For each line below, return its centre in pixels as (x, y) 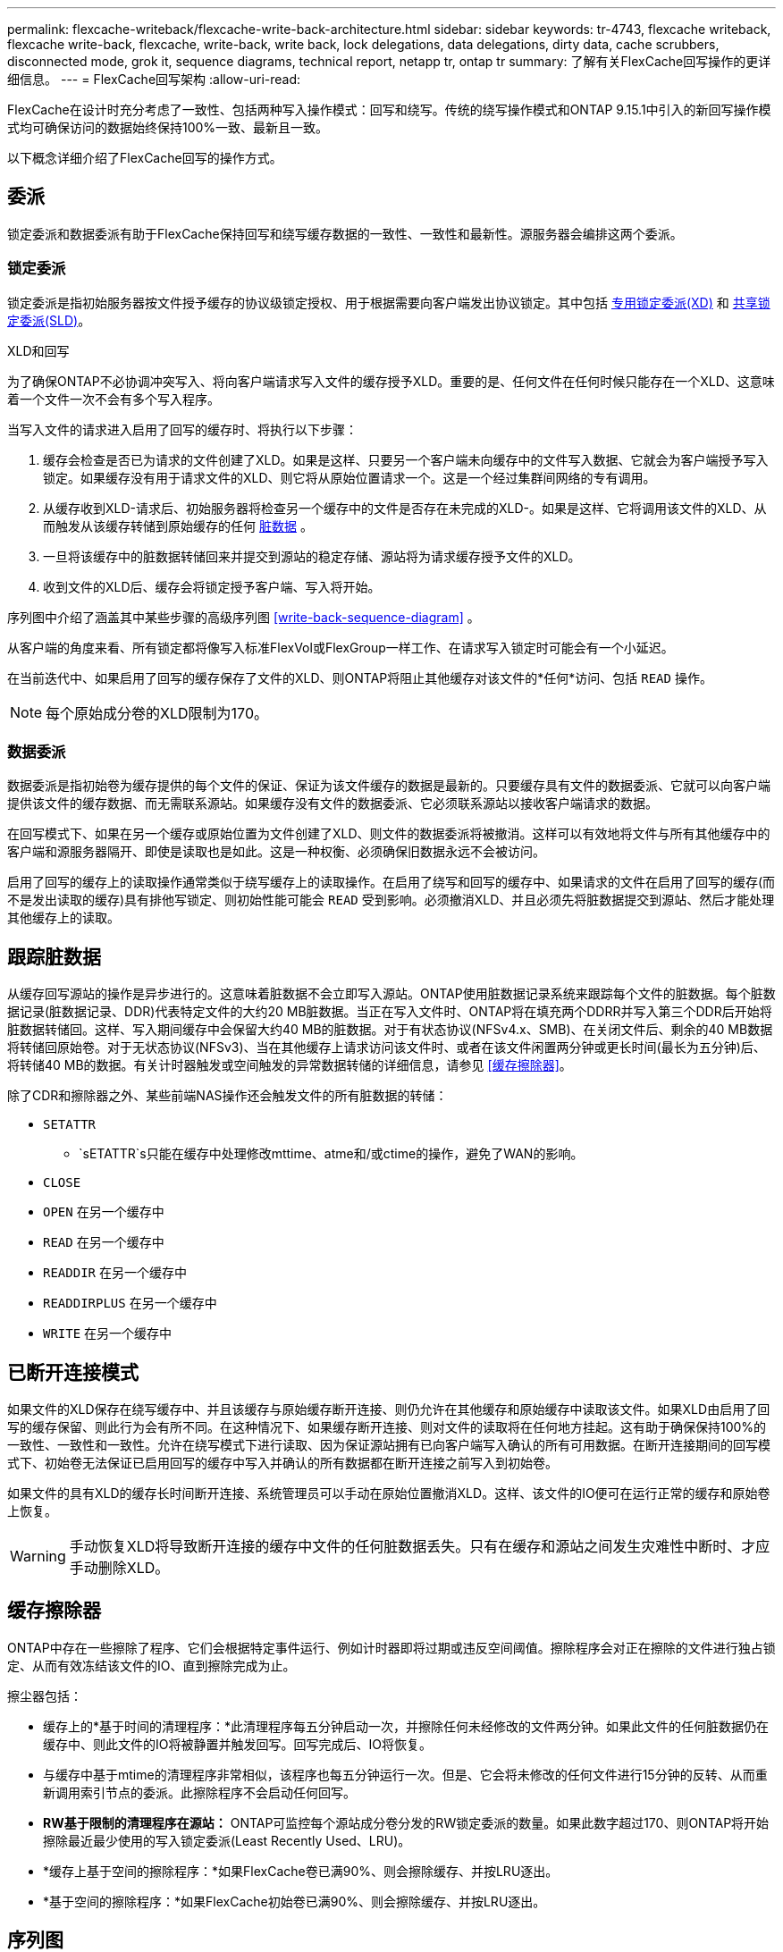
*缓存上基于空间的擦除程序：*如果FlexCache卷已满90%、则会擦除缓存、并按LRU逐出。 (301, 1871)
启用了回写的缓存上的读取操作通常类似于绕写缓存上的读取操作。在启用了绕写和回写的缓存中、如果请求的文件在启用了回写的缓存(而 (391, 882)
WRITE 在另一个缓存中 (108, 1334)
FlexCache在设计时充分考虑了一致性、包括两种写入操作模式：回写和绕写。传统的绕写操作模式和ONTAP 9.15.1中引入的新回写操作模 (389, 109)
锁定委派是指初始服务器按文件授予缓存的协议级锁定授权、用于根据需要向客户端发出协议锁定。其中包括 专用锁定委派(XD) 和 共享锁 (389, 302)
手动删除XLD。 (119, 1568)
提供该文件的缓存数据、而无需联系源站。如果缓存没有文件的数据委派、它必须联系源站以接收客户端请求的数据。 (333, 804)
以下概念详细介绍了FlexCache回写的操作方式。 (145, 158)
